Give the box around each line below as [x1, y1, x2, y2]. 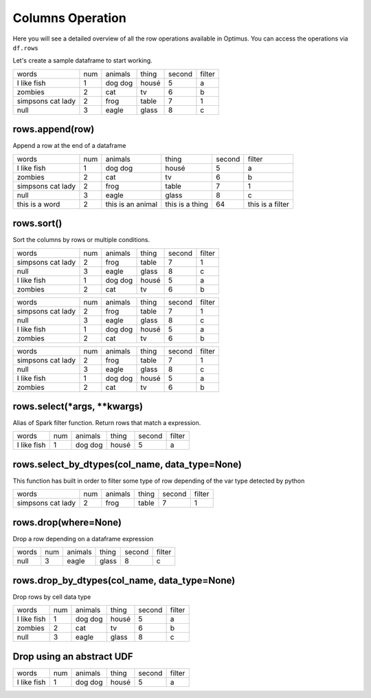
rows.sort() [12, 217, 63, 230]
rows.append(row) [12, 124, 95, 135]
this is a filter [247, 199, 290, 209]
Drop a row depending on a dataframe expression [12, 534, 154, 543]
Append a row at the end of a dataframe [12, 142, 126, 150]
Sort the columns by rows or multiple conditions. [12, 236, 150, 244]
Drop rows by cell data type [12, 592, 91, 601]
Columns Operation [12, 10, 126, 25]
